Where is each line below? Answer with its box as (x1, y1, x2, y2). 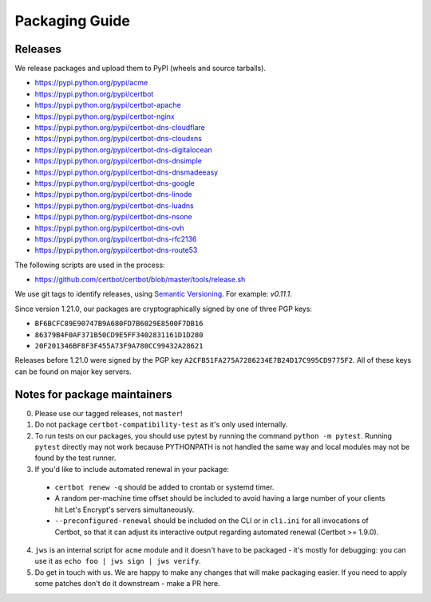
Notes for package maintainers (14, 388, 172, 401)
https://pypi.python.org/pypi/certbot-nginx (34, 112, 175, 121)
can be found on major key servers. (14, 367, 132, 376)
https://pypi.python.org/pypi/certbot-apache (34, 100, 181, 110)
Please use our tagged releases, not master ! (34, 408, 183, 418)
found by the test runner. (34, 453, 117, 462)
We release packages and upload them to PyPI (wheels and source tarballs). (14, 64, 267, 73)
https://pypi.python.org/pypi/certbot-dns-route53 (34, 246, 198, 255)
